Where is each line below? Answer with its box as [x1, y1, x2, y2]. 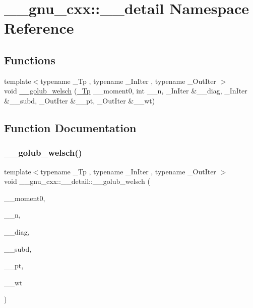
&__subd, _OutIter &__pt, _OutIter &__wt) [4, 95, 155, 106]
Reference [4, 18, 74, 38]
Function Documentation [4, 120, 137, 135]
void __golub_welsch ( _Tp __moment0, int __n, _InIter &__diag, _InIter [4, 85, 247, 96]
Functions [4, 52, 55, 67]
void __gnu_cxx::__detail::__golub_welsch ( [4, 176, 150, 186]
